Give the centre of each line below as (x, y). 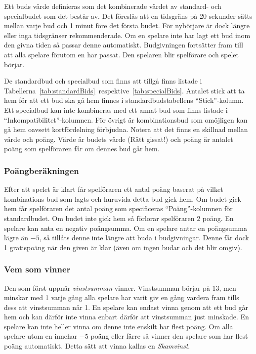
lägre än (16, 238)
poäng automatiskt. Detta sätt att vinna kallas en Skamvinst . (97, 346)
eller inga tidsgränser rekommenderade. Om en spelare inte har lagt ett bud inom (127, 35)
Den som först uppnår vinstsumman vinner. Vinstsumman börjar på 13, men (120, 288)
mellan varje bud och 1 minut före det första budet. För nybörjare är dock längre (127, 25)
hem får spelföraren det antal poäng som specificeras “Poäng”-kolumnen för (118, 208)
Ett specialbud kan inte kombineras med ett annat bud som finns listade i (116, 110)
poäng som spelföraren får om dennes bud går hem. (82, 149)
